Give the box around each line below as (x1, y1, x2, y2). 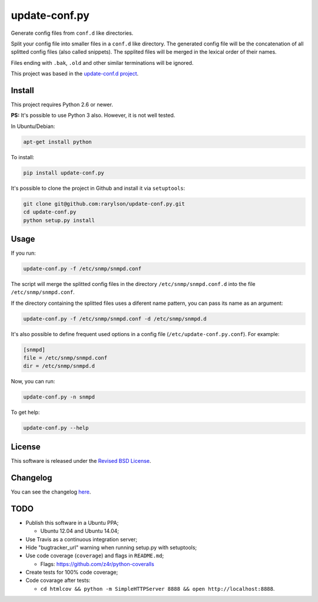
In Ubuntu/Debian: (11, 123, 55, 130)
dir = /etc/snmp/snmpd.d (23, 363, 95, 370)
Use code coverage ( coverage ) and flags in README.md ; (25, 552, 164, 560)
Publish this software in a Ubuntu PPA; (25, 519, 119, 526)
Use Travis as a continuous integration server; (25, 535, 138, 542)
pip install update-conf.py (23, 169, 104, 176)
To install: (11, 153, 35, 160)
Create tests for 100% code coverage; (25, 569, 118, 576)
